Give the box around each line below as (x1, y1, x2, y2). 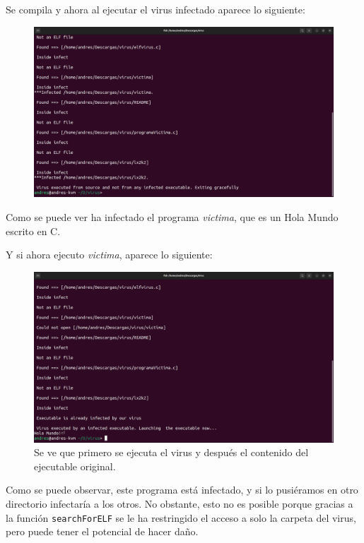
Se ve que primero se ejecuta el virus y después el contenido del (34, 445, 309, 460)
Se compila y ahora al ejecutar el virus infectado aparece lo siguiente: (6, 2, 305, 16)
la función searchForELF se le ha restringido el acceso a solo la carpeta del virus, (6, 510, 356, 525)
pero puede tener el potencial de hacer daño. (6, 524, 199, 539)
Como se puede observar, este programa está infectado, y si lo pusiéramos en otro (6, 482, 358, 497)
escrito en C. (6, 223, 61, 238)
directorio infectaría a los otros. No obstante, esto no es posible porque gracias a (6, 496, 353, 511)
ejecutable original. (34, 458, 116, 473)
